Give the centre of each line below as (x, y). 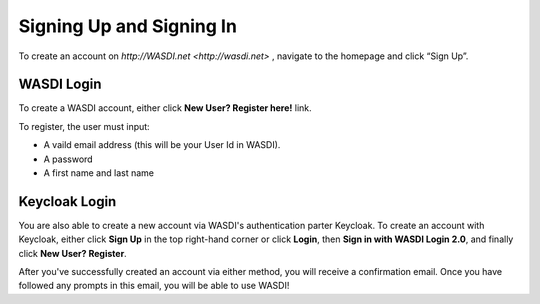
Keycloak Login (67, 201)
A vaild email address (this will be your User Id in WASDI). (162, 145)
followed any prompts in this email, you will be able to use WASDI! (154, 286)
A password (68, 159)
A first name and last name (99, 173)
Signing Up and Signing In (127, 26)
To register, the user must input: (84, 126)
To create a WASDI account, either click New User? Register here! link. (165, 108)
